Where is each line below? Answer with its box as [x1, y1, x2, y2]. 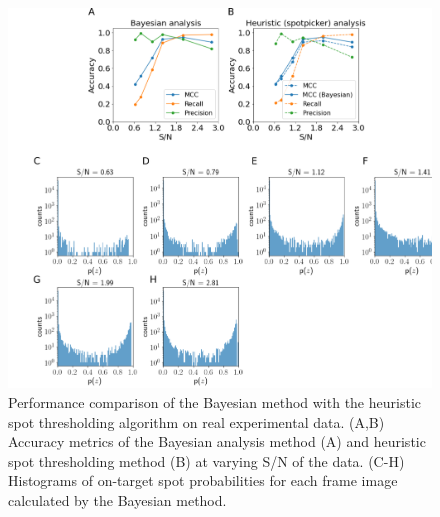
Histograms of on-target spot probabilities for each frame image [8, 470, 398, 491]
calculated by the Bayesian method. [8, 490, 227, 511]
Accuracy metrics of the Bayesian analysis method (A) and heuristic [8, 431, 426, 452]
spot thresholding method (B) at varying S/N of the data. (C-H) [8, 450, 405, 471]
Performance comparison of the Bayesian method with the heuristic [8, 392, 421, 413]
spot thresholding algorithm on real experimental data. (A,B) [8, 411, 385, 432]
